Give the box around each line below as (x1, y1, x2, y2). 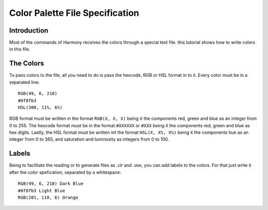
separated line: (9, 79, 40, 85)
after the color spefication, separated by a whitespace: (9, 169, 122, 175)
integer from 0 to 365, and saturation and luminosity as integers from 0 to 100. (9, 136, 169, 142)
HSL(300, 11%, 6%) (18, 105, 63, 110)
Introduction (9, 26, 49, 35)
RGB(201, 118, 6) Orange (18, 195, 78, 200)
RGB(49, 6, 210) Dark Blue (18, 181, 84, 187)
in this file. (9, 46, 31, 52)
